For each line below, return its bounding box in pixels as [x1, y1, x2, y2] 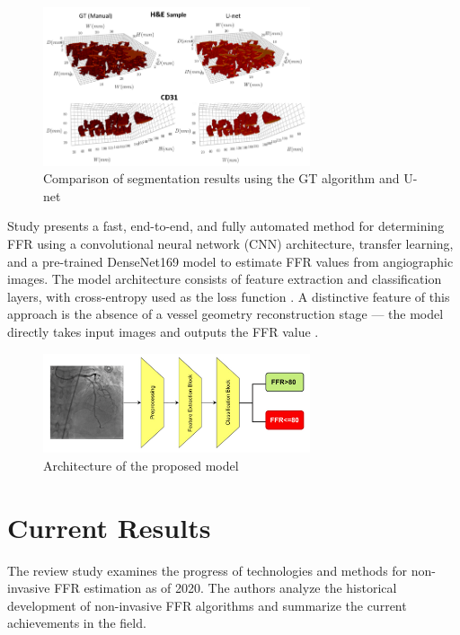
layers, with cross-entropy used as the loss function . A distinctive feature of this [7, 287, 450, 305]
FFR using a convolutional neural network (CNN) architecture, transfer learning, [7, 234, 454, 252]
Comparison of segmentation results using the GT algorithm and [43, 169, 400, 188]
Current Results [7, 508, 211, 545]
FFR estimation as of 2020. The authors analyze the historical [54, 578, 397, 597]
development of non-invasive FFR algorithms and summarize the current [7, 595, 407, 614]
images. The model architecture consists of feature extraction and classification [7, 269, 442, 288]
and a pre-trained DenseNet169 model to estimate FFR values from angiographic [7, 251, 454, 270]
